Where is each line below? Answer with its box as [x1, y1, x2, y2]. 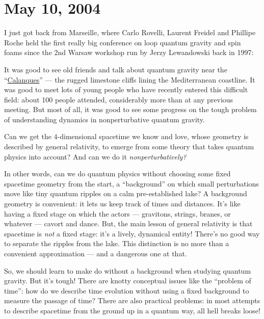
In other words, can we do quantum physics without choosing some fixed [4, 168, 231, 179]
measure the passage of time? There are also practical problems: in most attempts [4, 295, 260, 306]
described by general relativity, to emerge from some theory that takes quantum [4, 141, 254, 152]
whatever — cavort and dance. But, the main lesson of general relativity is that [4, 218, 253, 229]
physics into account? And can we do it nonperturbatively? [4, 151, 187, 162]
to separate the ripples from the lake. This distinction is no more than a [4, 238, 229, 249]
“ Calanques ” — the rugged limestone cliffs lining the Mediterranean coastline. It [4, 74, 255, 85]
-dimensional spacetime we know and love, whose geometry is [57, 131, 249, 142]
